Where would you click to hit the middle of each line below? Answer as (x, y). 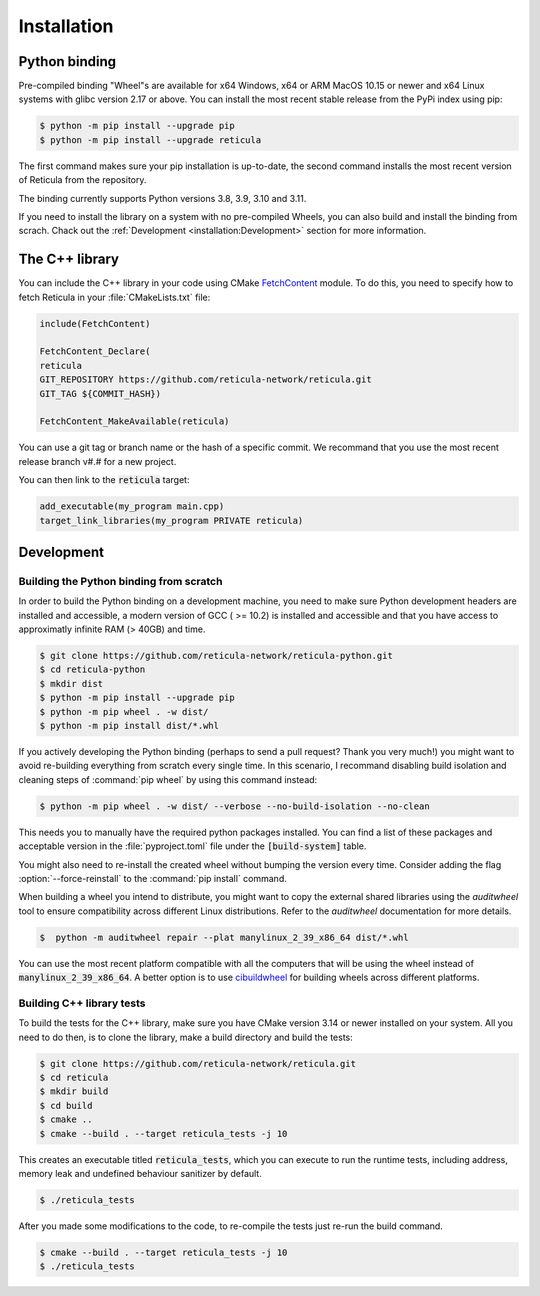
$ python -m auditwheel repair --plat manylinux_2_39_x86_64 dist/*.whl (224, 937)
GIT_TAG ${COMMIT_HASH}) (100, 393)
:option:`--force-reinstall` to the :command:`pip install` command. (152, 878)
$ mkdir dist (71, 683)
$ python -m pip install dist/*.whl (129, 725)
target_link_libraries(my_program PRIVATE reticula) (171, 520)
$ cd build (66, 1105)
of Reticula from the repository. (82, 180)
